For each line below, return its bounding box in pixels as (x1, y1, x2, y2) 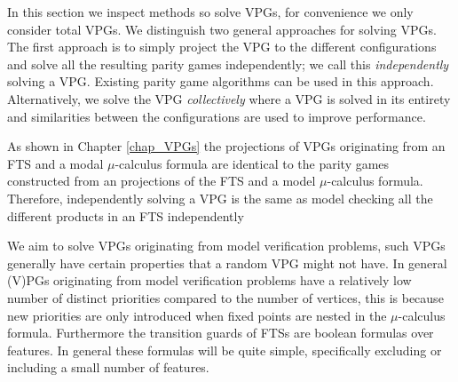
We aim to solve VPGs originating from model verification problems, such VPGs (7, 236, 446, 255)
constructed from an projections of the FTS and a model (7, 171, 316, 190)
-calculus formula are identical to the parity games (114, 154, 390, 172)
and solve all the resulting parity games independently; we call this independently (7, 54, 449, 73)
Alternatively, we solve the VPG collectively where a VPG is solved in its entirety (7, 89, 451, 107)
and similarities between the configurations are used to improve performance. (7, 107, 426, 125)
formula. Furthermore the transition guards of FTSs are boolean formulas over (7, 323, 434, 342)
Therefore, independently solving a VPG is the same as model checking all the (7, 188, 433, 207)
